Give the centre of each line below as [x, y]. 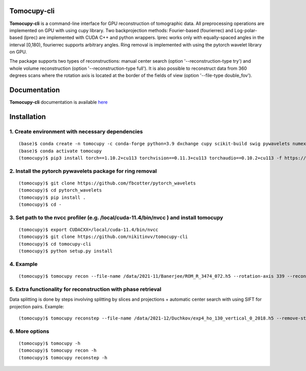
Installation [28, 116]
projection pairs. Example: [37, 306]
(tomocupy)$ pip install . [52, 197]
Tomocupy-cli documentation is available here [59, 102]
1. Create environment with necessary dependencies [76, 131]
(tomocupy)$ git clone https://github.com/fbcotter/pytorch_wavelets [107, 183]
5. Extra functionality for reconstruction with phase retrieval [85, 289]
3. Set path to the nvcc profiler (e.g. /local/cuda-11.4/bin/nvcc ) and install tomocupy [116, 218]
